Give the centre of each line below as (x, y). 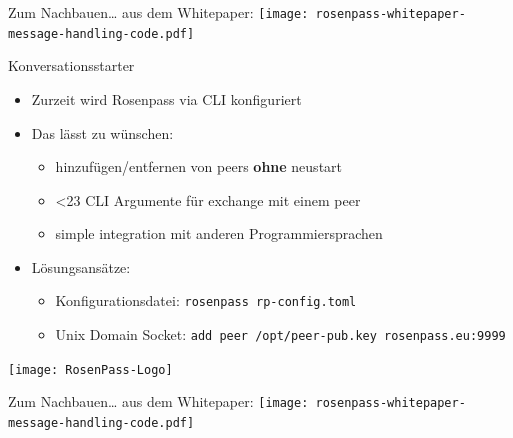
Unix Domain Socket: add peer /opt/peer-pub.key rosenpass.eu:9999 (280, 334)
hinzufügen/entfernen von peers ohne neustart (199, 166)
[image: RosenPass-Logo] (90, 369)
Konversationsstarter (71, 65)
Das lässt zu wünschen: (102, 132)
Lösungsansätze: (81, 266)
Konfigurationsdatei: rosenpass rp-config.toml (206, 300)
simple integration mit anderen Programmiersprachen (219, 233)
